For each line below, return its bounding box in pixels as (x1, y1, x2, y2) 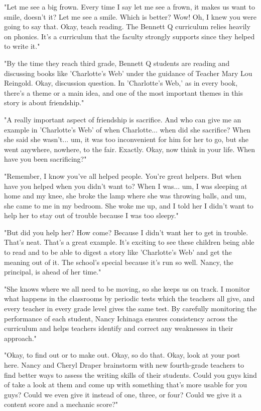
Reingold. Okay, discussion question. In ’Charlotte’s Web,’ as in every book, (4, 78, 238, 88)
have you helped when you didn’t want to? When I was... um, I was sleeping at (4, 180, 247, 191)
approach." (4, 332, 37, 343)
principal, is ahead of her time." (4, 266, 101, 277)
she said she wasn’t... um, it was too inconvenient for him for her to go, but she (4, 134, 249, 145)
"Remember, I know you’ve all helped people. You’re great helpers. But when (4, 170, 241, 181)
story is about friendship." (4, 97, 84, 108)
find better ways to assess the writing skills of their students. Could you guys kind (4, 369, 257, 380)
